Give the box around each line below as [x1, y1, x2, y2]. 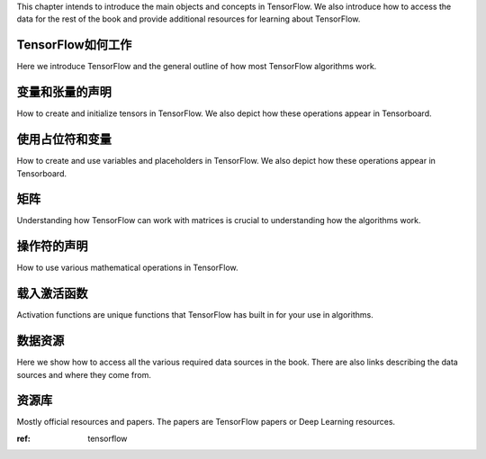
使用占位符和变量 [16, 131, 112, 148]
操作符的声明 [16, 238, 88, 254]
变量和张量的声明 [16, 85, 112, 100]
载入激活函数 [16, 286, 88, 301]
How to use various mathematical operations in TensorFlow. [16, 262, 238, 274]
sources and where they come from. [16, 369, 152, 380]
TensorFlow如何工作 [16, 37, 132, 53]
